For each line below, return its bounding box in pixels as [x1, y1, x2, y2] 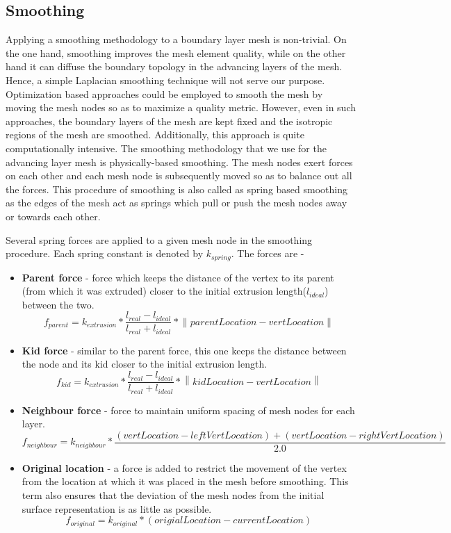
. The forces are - [231, 246, 304, 261]
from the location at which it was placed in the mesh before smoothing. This [22, 474, 349, 489]
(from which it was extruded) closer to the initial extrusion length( [22, 284, 306, 298]
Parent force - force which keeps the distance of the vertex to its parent [22, 270, 334, 284]
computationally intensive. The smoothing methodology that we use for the [6, 140, 327, 155]
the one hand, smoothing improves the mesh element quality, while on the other [6, 45, 346, 60]
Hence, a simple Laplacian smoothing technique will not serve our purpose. [6, 72, 325, 87]
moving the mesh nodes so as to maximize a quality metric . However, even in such [6, 100, 356, 115]
